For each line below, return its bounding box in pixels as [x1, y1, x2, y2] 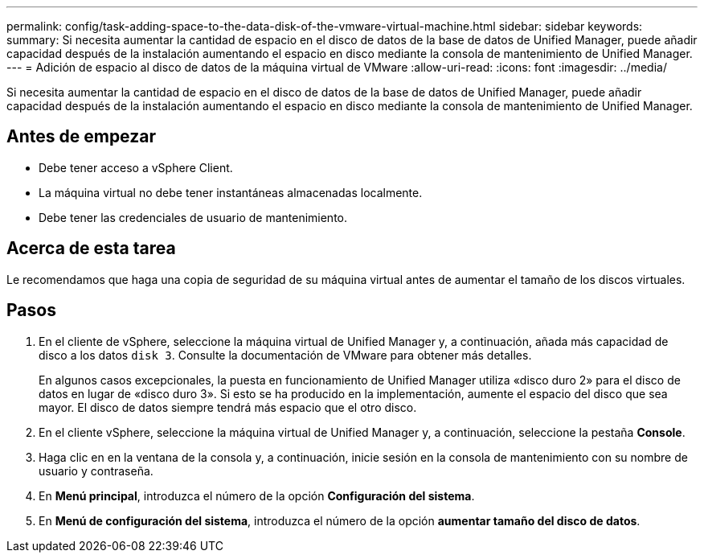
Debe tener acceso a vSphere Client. [39, 160, 233, 175]
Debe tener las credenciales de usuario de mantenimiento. [39, 210, 348, 224]
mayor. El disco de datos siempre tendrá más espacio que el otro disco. [39, 400, 417, 414]
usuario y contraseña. [39, 463, 153, 478]
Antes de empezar [6, 126, 156, 147]
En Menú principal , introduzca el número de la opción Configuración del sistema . [39, 488, 475, 503]
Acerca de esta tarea [6, 238, 176, 259]
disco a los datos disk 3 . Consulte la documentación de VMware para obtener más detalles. [39, 347, 532, 362]
